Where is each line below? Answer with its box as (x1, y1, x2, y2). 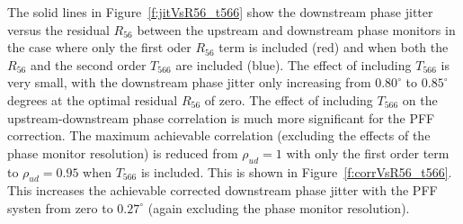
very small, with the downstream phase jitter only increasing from (7, 73, 371, 92)
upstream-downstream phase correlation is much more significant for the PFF (7, 108, 435, 127)
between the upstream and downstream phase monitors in (137, 20, 456, 39)
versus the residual (7, 20, 110, 39)
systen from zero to (7, 198, 113, 217)
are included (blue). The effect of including (175, 55, 412, 74)
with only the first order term (286, 143, 450, 162)
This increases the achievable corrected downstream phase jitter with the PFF (7, 181, 438, 200)
